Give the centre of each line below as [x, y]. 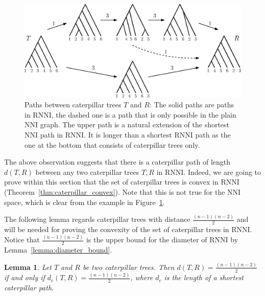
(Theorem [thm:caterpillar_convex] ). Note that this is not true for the [115, 191]
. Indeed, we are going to [222, 172]
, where [142, 277]
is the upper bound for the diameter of [147, 240]
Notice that [22, 240]
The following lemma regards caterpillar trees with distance [97, 219]
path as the [213, 134]
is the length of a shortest [204, 277]
